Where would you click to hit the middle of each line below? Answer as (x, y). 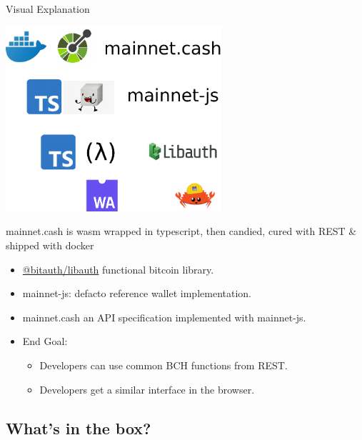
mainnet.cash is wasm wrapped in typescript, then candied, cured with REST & (181, 231)
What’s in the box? (79, 427)
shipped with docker (50, 245)
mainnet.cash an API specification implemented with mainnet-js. (164, 317)
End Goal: (45, 341)
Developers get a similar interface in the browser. (147, 389)
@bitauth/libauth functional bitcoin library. (118, 269)
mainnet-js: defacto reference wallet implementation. (137, 293)
